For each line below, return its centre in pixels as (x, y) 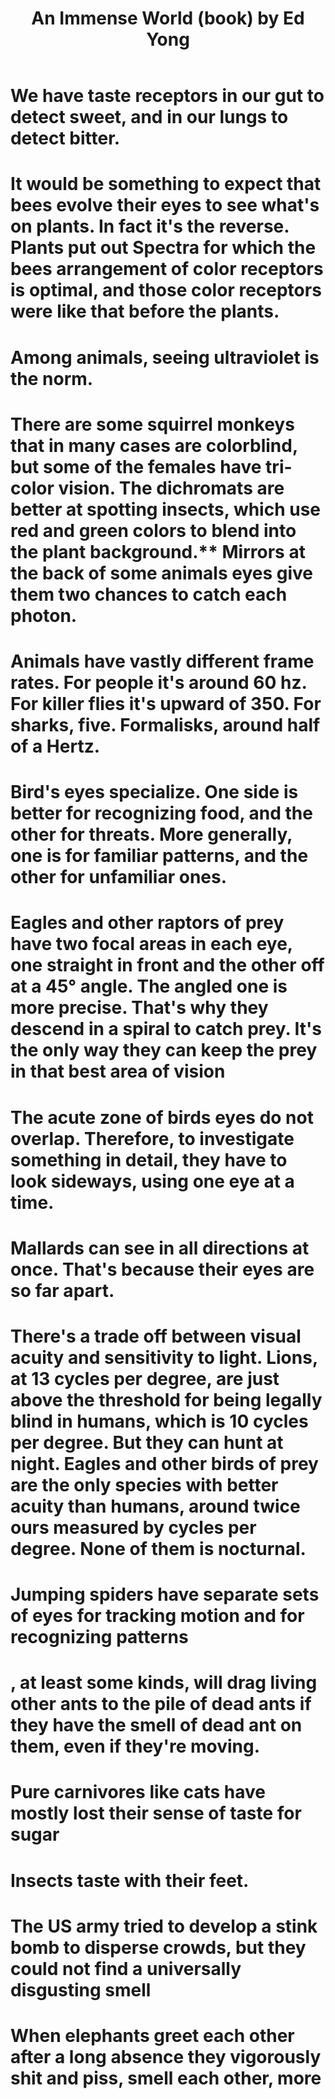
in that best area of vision (118, 1071)
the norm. (52, 378)
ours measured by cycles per (133, 1527)
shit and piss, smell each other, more (166, 2078)
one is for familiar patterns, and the (159, 856)
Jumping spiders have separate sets (165, 1594)
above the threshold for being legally (166, 1399)
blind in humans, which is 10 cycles (159, 1421)
